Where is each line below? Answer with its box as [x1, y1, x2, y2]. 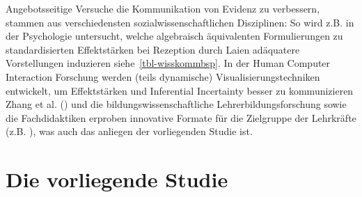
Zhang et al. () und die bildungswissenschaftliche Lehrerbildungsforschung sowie [6, 97, 347, 111]
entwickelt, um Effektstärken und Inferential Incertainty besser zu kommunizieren [6, 83, 354, 97]
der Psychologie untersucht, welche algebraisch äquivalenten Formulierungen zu [6, 29, 343, 43]
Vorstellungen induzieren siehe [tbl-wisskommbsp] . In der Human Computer [6, 56, 331, 70]
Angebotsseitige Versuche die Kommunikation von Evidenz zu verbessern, [6, 1, 320, 15]
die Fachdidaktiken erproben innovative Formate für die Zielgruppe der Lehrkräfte [6, 110, 356, 125]
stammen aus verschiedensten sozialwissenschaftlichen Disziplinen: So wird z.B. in [6, 15, 354, 29]
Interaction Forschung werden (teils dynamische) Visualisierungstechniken [6, 69, 320, 84]
